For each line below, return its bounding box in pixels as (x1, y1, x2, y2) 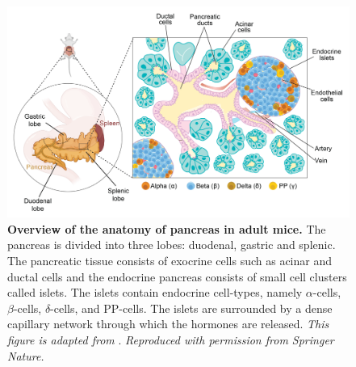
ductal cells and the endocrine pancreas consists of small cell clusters (7, 268, 347, 285)
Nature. (7, 347, 44, 364)
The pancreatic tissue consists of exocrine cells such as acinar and (7, 252, 333, 269)
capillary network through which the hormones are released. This (7, 315, 329, 332)
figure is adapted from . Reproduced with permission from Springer (7, 331, 334, 348)
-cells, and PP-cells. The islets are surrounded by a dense (50, 299, 333, 316)
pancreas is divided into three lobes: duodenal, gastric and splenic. (7, 236, 336, 253)
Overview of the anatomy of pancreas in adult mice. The (7, 220, 326, 237)
